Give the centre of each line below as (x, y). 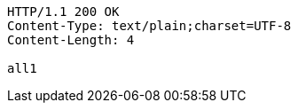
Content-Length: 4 (71, 40)
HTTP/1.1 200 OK (63, 12)
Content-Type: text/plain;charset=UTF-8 (149, 26)
